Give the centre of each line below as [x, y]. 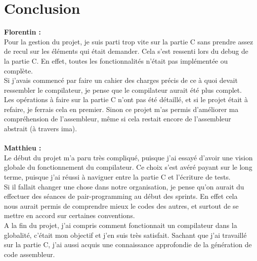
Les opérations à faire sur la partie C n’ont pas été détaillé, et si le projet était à [126, 99]
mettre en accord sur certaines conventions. [69, 215]
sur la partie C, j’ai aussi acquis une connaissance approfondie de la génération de [128, 244]
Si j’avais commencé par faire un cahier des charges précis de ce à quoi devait [121, 80]
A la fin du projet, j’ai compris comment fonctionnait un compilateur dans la [121, 225]
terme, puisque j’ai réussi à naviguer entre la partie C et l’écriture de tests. [117, 177]
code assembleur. [29, 254]
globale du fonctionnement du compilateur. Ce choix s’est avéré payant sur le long [128, 167]
